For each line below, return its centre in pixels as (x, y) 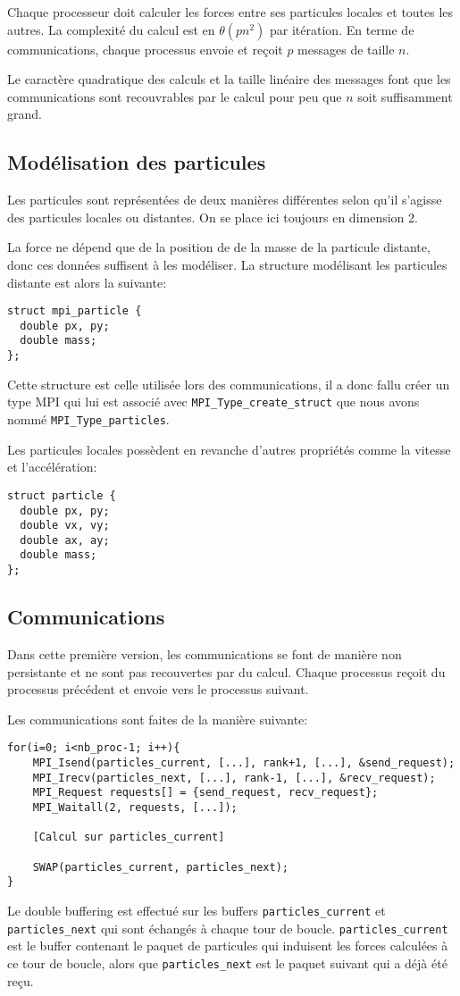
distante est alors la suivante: (87, 282)
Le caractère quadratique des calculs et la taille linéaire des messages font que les (229, 79)
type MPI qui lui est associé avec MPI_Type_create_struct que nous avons (213, 402)
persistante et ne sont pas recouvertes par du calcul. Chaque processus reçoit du (226, 671)
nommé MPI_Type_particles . (88, 419)
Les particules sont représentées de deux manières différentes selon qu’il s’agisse (225, 200)
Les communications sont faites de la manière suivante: (158, 719)
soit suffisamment (405, 96)
